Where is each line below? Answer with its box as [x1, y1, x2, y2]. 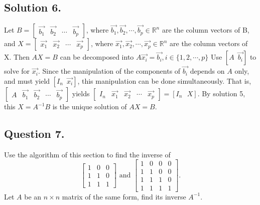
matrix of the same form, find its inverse [62, 191, 186, 201]
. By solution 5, [197, 88, 245, 99]
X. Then [4, 52, 30, 62]
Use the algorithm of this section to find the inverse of [4, 149, 171, 159]
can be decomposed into [60, 52, 134, 62]
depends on [190, 66, 225, 76]
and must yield [4, 76, 50, 86]
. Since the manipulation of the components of [38, 66, 181, 76]
